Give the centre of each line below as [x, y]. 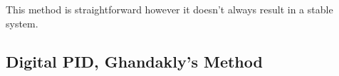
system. [22, 23]
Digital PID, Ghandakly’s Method [134, 61]
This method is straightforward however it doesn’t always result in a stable [169, 9]
